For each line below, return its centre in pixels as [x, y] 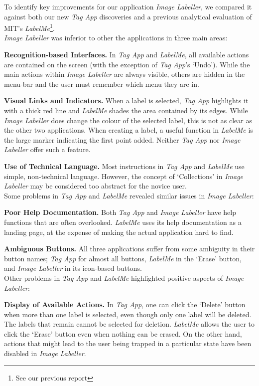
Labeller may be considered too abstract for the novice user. [95, 186]
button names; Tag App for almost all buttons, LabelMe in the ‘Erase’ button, [123, 258]
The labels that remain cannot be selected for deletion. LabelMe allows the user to [129, 324]
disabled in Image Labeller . [45, 353]
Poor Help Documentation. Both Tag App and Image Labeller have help [120, 212]
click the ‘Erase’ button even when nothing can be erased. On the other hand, [123, 333]
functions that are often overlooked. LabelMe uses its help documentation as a [123, 222]
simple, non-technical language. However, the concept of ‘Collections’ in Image [124, 176]
